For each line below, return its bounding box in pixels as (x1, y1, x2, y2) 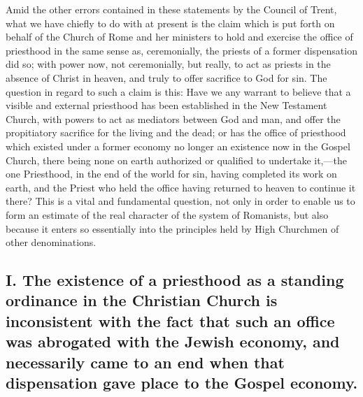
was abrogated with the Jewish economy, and (6, 331, 340, 352)
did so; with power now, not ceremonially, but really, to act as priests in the (6, 57, 331, 71)
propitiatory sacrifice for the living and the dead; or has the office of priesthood (6, 125, 346, 140)
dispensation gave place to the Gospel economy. (6, 372, 358, 394)
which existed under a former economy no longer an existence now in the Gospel (6, 138, 350, 153)
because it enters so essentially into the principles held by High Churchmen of (6, 221, 339, 236)
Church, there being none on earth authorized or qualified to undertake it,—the (6, 152, 347, 167)
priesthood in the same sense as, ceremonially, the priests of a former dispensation (6, 43, 357, 57)
